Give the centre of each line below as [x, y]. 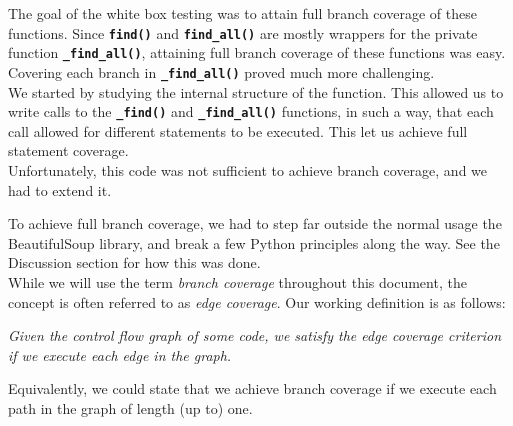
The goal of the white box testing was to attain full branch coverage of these [242, 13]
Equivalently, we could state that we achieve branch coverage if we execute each [252, 388]
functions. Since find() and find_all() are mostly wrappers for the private [243, 32]
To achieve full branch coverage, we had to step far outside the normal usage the [255, 223]
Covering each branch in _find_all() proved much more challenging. [221, 71]
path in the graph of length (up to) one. [130, 407]
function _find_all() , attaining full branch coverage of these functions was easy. [257, 52]
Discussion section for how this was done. [134, 262]
